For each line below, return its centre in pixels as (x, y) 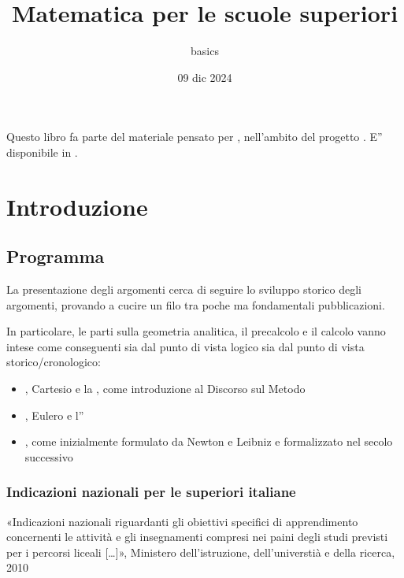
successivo (49, 456)
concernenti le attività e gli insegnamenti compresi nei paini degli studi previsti (197, 537)
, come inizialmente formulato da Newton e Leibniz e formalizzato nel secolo (209, 441)
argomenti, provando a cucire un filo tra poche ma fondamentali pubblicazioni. (196, 304)
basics (205, 51)
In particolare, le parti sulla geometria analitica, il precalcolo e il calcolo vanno (196, 331)
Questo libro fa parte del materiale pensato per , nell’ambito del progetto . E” (195, 137)
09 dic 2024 (205, 77)
